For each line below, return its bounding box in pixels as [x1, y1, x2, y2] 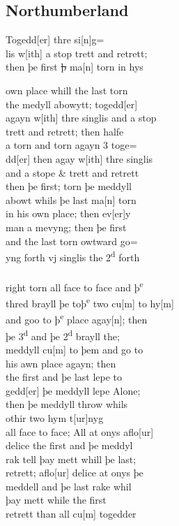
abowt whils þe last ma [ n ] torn [6, 192, 137, 207]
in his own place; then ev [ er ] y [6, 206, 131, 221]
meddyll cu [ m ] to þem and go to [6, 342, 143, 356]
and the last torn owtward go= [6, 233, 138, 248]
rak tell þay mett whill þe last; [6, 451, 137, 466]
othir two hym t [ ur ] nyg [6, 410, 104, 425]
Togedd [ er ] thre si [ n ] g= [6, 32, 104, 47]
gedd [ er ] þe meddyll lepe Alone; [6, 383, 141, 397]
